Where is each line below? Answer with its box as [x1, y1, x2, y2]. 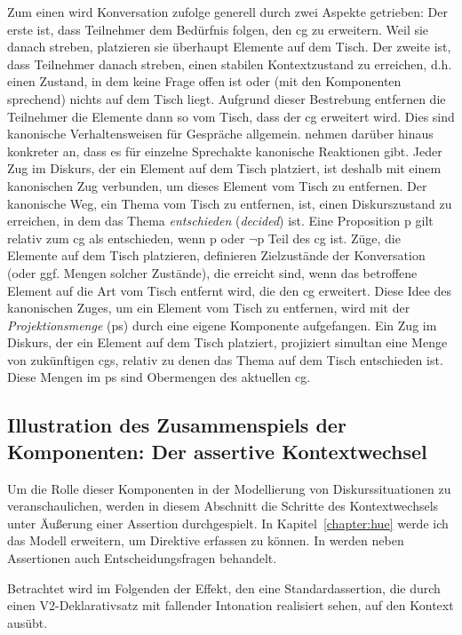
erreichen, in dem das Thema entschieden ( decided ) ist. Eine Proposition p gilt [7, 211, 434, 230]
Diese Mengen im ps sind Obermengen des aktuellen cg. [7, 368, 311, 386]
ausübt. [7, 613, 48, 631]
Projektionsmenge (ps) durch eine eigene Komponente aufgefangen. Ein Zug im [7, 315, 437, 334]
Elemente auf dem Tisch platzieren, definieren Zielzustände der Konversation [7, 246, 426, 265]
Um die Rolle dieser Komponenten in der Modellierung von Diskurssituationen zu [7, 479, 451, 497]
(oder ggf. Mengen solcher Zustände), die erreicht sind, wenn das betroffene [7, 263, 418, 282]
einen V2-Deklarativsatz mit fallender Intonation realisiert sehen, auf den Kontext [7, 596, 454, 615]
